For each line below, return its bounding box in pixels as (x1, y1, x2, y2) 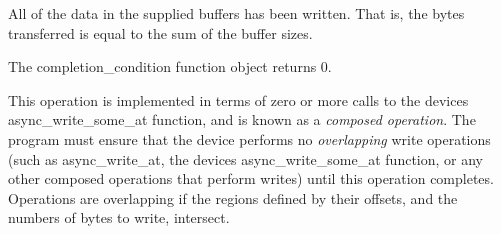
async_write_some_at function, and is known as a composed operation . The (8, 109, 476, 130)
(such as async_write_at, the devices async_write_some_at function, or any (8, 148, 483, 169)
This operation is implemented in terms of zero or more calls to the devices (8, 89, 469, 110)
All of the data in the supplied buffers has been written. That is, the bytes (8, 3, 465, 23)
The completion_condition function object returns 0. (8, 56, 332, 77)
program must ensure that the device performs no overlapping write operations (8, 128, 491, 149)
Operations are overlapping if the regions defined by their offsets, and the (8, 187, 458, 208)
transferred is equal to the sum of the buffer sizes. (8, 22, 313, 43)
